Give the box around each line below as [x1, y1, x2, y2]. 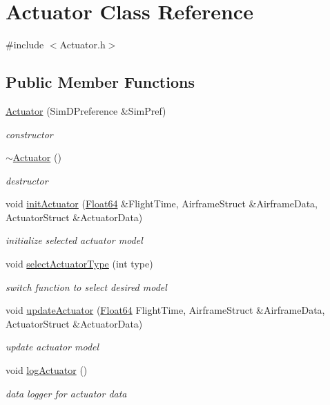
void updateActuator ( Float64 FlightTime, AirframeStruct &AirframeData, [6, 303, 325, 317]
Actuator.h [59, 37, 106, 52]
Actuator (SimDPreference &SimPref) [6, 103, 166, 117]
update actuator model [6, 339, 99, 354]
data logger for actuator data [6, 386, 127, 400]
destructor [6, 173, 48, 187]
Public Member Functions [6, 71, 195, 93]
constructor [6, 126, 53, 141]
